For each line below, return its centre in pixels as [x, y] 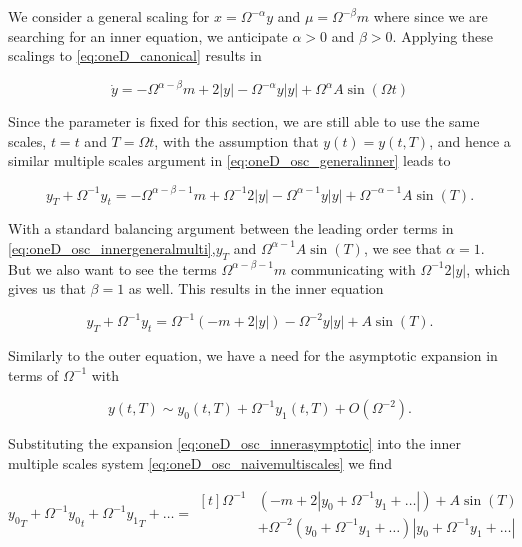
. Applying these [443, 35]
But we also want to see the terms [112, 268]
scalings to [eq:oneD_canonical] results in [135, 55]
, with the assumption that [236, 140]
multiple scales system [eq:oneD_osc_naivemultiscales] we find [200, 463]
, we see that [402, 247]
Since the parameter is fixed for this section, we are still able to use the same [244, 121]
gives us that [47, 288]
